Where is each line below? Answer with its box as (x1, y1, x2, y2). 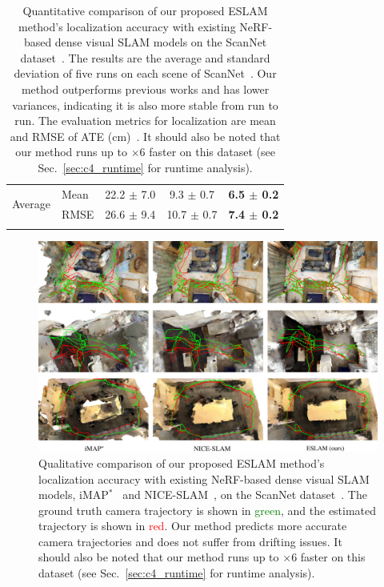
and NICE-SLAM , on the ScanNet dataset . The (122, 486, 367, 503)
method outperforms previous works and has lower (21, 80, 270, 97)
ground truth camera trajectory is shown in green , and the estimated (38, 501, 377, 518)
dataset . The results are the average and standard (20, 49, 270, 66)
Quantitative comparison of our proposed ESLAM (22, 2, 268, 18)
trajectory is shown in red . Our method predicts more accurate (38, 517, 347, 534)
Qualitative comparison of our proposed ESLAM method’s (38, 454, 325, 471)
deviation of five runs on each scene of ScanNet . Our (14, 65, 277, 82)
